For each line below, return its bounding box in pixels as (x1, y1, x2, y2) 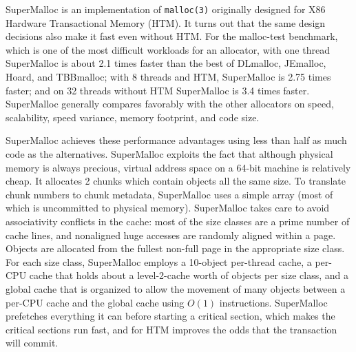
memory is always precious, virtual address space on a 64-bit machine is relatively (6, 160, 351, 174)
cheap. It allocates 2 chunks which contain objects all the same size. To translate (6, 174, 346, 188)
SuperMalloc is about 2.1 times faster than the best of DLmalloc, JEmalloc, (6, 56, 326, 70)
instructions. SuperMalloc (219, 295, 328, 309)
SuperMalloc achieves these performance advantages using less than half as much (6, 133, 347, 147)
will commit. (6, 335, 59, 350)
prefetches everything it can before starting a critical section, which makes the (6, 309, 335, 323)
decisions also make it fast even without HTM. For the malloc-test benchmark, (6, 29, 338, 43)
